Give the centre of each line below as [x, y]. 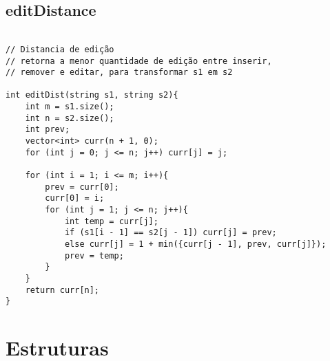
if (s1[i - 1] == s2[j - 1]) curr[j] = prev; [171, 233]
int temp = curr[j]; [111, 221]
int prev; [48, 130]
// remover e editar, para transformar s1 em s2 [119, 73]
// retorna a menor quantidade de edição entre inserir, [139, 61]
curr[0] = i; [75, 198]
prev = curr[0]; [82, 187]
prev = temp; [94, 255]
